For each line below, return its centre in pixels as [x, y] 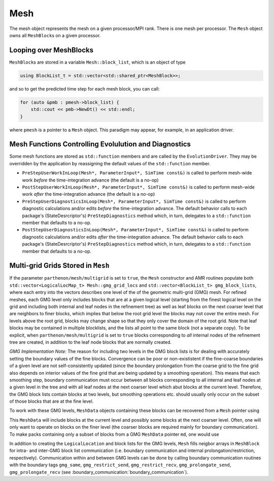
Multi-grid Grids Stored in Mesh [59, 266]
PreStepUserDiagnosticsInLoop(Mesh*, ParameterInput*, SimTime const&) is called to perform [134, 201]
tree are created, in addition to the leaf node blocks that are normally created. [91, 342]
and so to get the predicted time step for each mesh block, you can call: [84, 88]
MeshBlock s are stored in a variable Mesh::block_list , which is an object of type [97, 62]
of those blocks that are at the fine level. [52, 401]
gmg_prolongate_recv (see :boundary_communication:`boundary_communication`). [99, 472]
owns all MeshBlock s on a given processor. [55, 35]
